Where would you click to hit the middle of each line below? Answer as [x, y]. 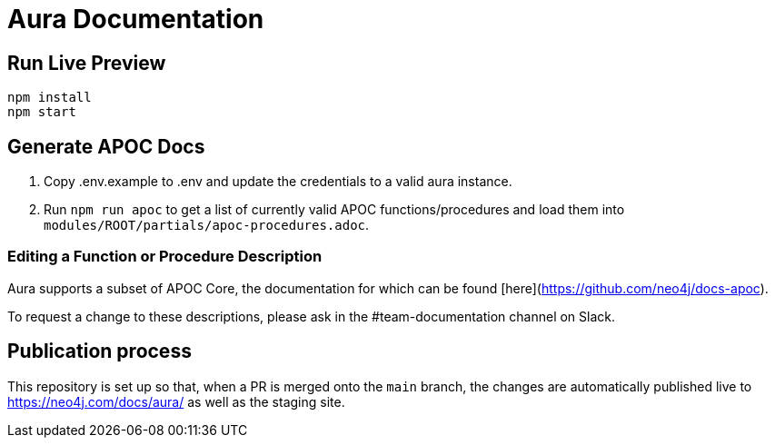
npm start [42, 112]
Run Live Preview [87, 63]
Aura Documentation [136, 19]
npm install [50, 98]
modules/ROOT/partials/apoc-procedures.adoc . [207, 225]
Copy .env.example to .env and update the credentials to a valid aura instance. [278, 182]
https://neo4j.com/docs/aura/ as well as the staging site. [176, 401]
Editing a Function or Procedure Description [165, 257]
